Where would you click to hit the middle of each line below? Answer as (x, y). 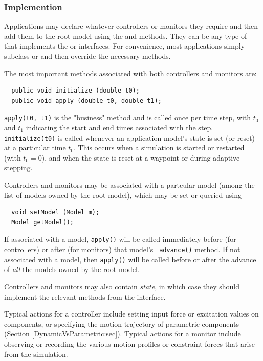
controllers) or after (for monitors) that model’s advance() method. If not (122, 249)
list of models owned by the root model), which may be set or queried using (123, 195)
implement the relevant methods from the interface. (85, 296)
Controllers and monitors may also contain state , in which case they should (122, 286)
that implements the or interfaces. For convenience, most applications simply (125, 46)
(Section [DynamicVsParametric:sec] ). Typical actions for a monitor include (123, 334)
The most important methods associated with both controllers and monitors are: (130, 73)
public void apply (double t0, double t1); (86, 100)
